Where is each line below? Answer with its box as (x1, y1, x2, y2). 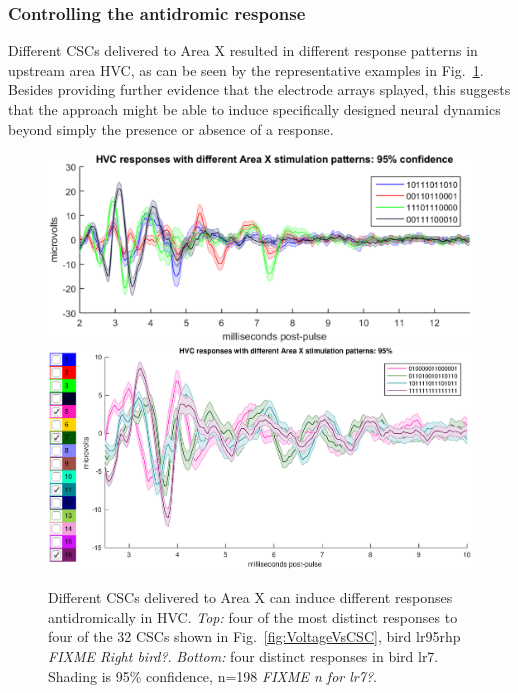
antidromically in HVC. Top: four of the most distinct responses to (48, 606, 458, 627)
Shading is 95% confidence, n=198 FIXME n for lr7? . (48, 665, 377, 686)
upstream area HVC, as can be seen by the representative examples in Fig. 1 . (8, 59, 484, 80)
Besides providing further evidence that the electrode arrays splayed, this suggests (8, 79, 511, 100)
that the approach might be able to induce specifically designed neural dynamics (8, 99, 501, 119)
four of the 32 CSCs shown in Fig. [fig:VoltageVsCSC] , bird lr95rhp (48, 626, 461, 647)
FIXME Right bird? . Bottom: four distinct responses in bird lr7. (48, 645, 439, 666)
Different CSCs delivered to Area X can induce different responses (48, 587, 453, 608)
